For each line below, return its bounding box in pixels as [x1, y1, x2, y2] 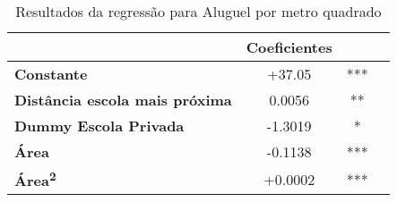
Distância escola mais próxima [14, 89, 232, 110]
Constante [14, 63, 88, 84]
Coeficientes [246, 37, 332, 57]
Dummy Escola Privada [14, 115, 185, 136]
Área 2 [14, 167, 56, 191]
